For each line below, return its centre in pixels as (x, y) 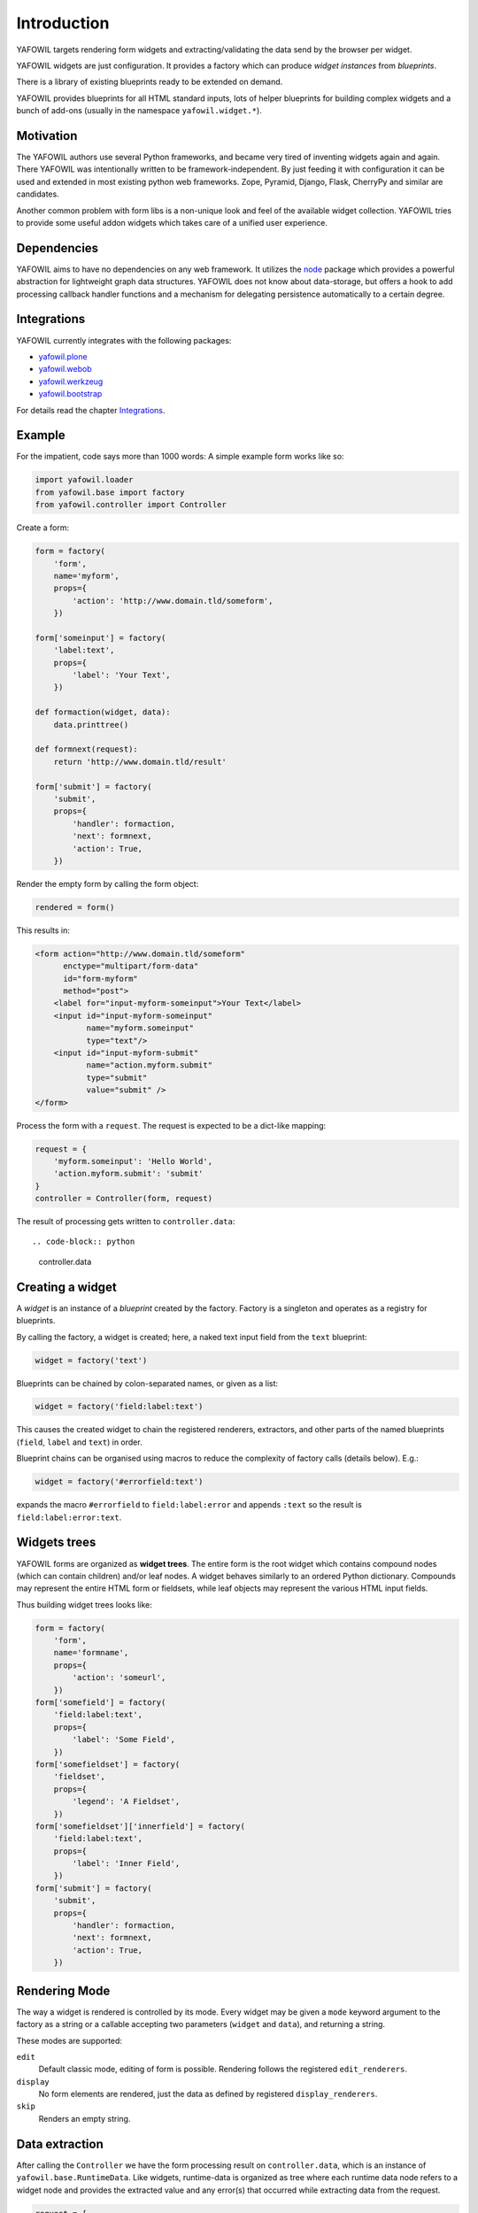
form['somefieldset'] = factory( (108, 1764)
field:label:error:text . (69, 1517)
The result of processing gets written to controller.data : (126, 1222)
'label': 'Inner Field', (126, 1864)
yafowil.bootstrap (70, 394)
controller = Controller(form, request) (123, 1199)
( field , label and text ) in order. (79, 1442)
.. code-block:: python (84, 1242)
